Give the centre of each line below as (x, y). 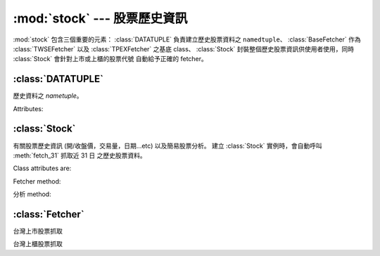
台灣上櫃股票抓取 (38, 244)
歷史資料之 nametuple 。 (48, 96)
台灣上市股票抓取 (38, 231)
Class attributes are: (42, 168)
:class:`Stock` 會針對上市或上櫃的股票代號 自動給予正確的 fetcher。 (110, 59)
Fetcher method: (37, 181)
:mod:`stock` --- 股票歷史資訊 (100, 18)
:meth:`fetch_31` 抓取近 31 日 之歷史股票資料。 (80, 155)
